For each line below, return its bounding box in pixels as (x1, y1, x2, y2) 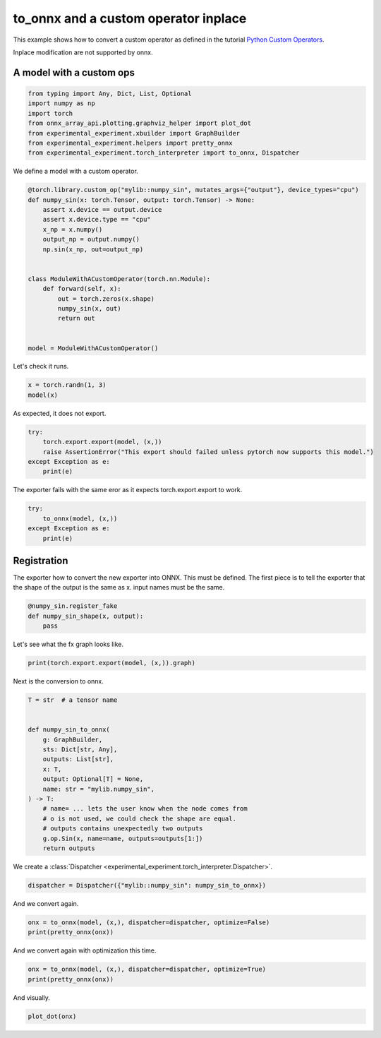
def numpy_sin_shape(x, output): (28, 612, 144, 620)
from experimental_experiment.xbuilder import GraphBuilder (28, 129, 241, 137)
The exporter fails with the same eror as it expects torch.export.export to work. (13, 486, 243, 494)
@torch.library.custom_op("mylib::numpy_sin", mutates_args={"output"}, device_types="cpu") (28, 186, 359, 194)
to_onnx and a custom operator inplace (13, 11, 247, 26)
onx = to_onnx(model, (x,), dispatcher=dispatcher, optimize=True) (28, 965, 267, 974)
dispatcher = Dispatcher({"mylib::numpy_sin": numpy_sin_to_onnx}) (28, 881, 267, 889)
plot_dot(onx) (28, 1012, 77, 1020)
